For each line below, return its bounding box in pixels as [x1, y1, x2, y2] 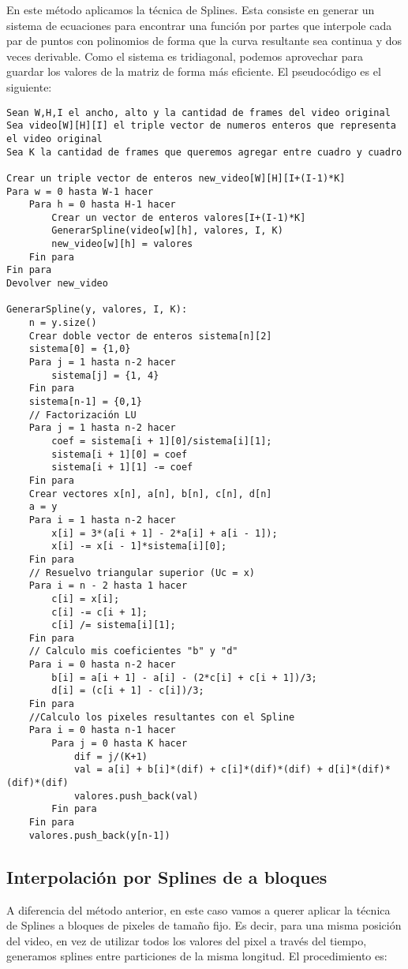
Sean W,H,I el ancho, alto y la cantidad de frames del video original [6, 107, 391, 118]
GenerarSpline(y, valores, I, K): [6, 304, 188, 316]
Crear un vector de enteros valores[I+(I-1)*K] [51, 211, 306, 223]
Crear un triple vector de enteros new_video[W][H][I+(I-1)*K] [6, 172, 346, 184]
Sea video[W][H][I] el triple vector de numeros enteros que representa [6, 120, 396, 132]
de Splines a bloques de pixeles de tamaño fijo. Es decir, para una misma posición [6, 917, 402, 933]
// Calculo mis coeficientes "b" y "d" [28, 645, 238, 657]
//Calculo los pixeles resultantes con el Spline [28, 711, 295, 723]
